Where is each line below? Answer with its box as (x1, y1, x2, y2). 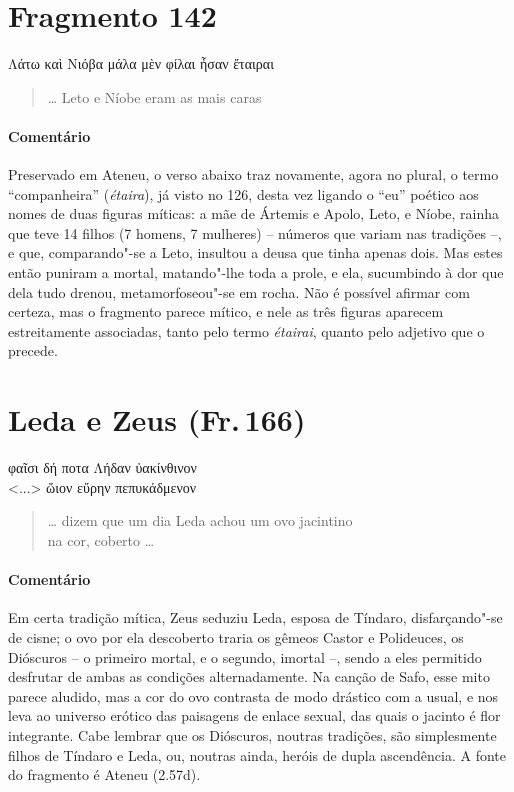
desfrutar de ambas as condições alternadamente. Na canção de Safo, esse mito (8, 666, 490, 687)
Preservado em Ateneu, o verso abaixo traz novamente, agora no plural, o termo (8, 164, 499, 185)
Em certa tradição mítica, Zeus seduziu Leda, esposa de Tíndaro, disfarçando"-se (8, 607, 503, 628)
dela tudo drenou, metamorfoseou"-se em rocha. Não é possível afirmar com (8, 281, 470, 302)
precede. (8, 340, 58, 361)
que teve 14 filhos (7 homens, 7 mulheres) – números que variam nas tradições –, (8, 222, 502, 243)
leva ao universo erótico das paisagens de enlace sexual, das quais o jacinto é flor (8, 705, 501, 726)
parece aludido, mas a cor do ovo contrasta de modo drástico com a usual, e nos (8, 685, 499, 706)
